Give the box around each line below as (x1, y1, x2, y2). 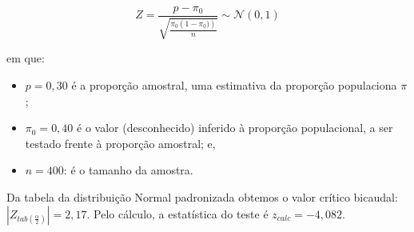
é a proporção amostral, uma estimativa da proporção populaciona (71, 77, 397, 94)
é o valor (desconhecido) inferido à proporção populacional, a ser (77, 119, 393, 136)
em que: (6, 50, 45, 66)
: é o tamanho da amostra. (63, 162, 193, 178)
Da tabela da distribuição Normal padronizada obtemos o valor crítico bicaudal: (6, 189, 398, 206)
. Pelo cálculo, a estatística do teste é (86, 205, 269, 222)
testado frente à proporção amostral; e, (25, 134, 216, 151)
